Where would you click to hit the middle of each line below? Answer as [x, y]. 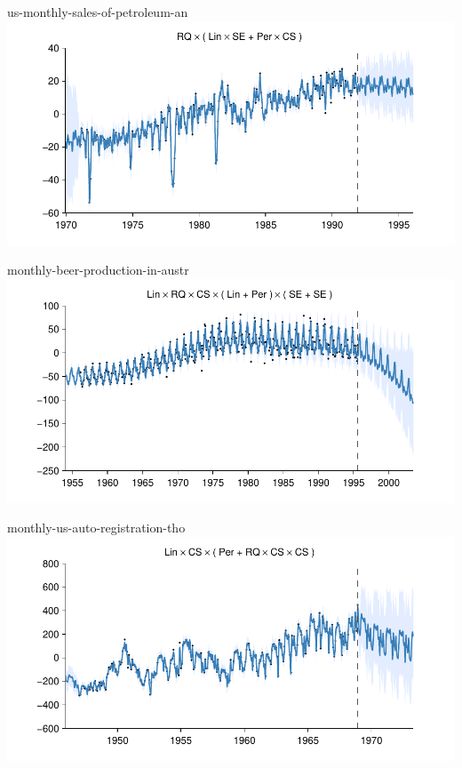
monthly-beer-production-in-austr [98, 270]
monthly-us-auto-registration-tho [96, 528]
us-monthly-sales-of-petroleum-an [98, 12]
